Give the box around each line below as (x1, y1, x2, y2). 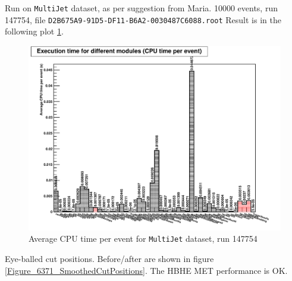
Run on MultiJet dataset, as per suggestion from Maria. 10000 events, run (5, 2, 278, 14)
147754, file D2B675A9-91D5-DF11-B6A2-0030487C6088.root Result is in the (5, 13, 281, 26)
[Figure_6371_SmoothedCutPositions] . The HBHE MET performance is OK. (5, 264, 288, 276)
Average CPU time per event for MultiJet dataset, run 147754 (29, 232, 258, 245)
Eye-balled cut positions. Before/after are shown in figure (5, 252, 214, 265)
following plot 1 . (5, 25, 64, 37)
